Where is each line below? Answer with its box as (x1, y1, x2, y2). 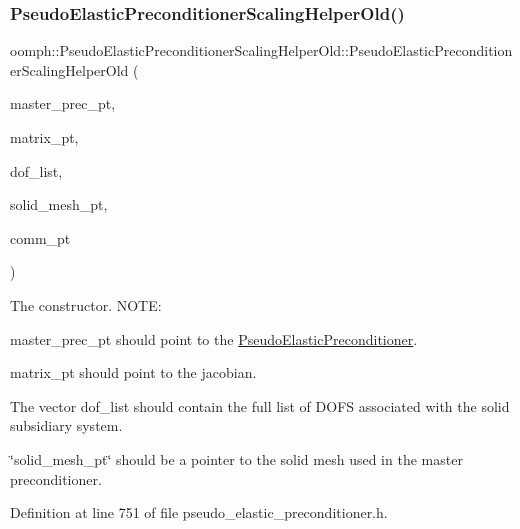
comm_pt (10, 227, 71, 248)
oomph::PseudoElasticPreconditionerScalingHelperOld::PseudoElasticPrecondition (10, 40, 513, 61)
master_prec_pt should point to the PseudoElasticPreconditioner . (10, 328, 418, 349)
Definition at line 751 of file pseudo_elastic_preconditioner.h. (10, 502, 388, 523)
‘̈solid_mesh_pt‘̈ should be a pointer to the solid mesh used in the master (10, 448, 463, 469)
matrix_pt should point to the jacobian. (10, 362, 257, 383)
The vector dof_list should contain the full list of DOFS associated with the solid (10, 395, 510, 416)
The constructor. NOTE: (10, 294, 162, 315)
